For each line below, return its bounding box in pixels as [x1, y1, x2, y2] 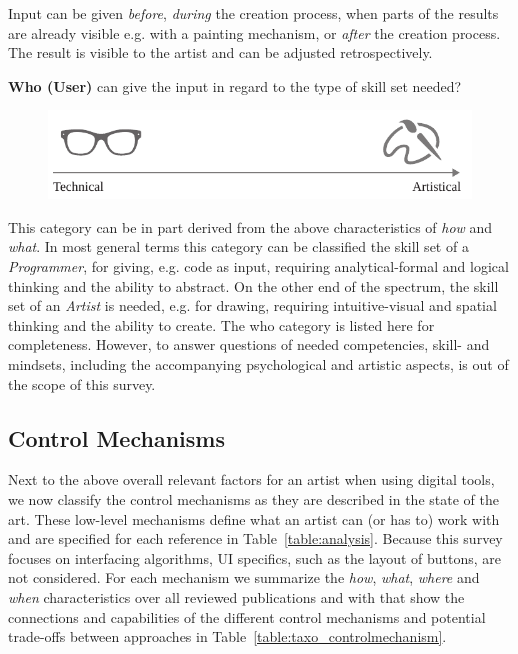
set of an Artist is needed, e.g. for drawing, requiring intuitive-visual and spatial [8, 295, 497, 316]
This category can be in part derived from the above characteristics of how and [8, 216, 493, 237]
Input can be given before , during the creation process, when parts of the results [8, 3, 499, 23]
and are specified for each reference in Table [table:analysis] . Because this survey [8, 528, 503, 549]
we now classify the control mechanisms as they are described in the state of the [8, 489, 499, 510]
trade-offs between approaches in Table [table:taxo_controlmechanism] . [8, 626, 447, 647]
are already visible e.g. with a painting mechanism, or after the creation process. [8, 22, 501, 43]
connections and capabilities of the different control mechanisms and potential [8, 606, 486, 627]
